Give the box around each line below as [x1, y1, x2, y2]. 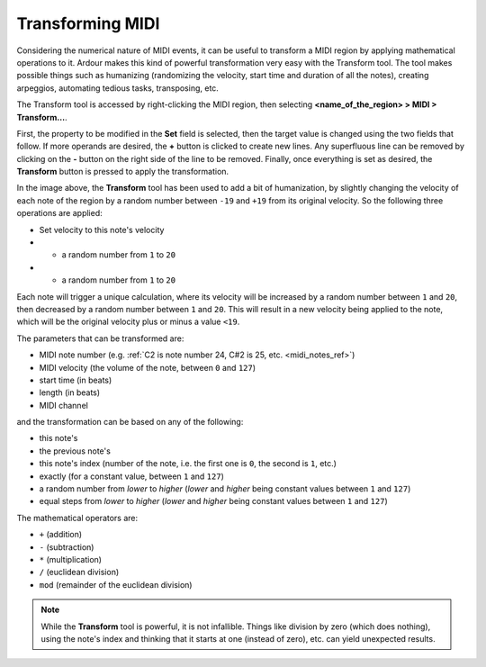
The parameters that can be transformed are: [16, 333, 184, 344]
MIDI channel [39, 400, 89, 410]
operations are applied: [16, 208, 103, 219]
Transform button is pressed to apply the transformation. [16, 167, 229, 177]
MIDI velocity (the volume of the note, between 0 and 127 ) [39, 362, 256, 373]
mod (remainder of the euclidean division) [39, 579, 193, 590]
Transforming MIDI [16, 14, 160, 33]
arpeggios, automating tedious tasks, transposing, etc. [16, 82, 220, 94]
